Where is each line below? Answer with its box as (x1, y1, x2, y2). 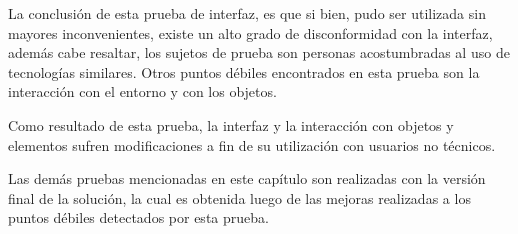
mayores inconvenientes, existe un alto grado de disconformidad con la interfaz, (8, 22, 493, 43)
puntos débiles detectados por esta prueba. (8, 207, 269, 228)
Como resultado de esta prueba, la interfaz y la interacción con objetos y (8, 114, 454, 135)
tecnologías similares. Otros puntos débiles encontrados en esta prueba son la (8, 61, 480, 82)
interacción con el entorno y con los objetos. (8, 81, 277, 102)
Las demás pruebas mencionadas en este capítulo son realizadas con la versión (8, 168, 486, 189)
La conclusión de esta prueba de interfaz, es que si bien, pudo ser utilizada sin (8, 3, 486, 23)
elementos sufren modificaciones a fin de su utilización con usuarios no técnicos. (8, 134, 496, 155)
